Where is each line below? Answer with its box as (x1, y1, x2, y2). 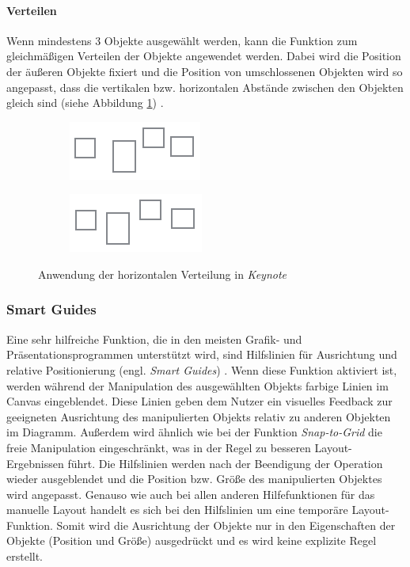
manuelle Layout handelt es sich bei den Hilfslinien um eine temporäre (6, 501, 348, 518)
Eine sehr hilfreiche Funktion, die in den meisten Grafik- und (6, 330, 302, 347)
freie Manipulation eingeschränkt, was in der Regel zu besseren (6, 439, 311, 455)
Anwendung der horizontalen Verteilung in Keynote (38, 265, 287, 282)
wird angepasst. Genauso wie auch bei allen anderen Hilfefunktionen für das (6, 485, 375, 502)
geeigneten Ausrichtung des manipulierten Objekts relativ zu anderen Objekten (6, 408, 391, 424)
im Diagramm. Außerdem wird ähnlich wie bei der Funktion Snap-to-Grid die (6, 424, 382, 440)
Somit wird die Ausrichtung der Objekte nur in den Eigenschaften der (56, 516, 396, 533)
